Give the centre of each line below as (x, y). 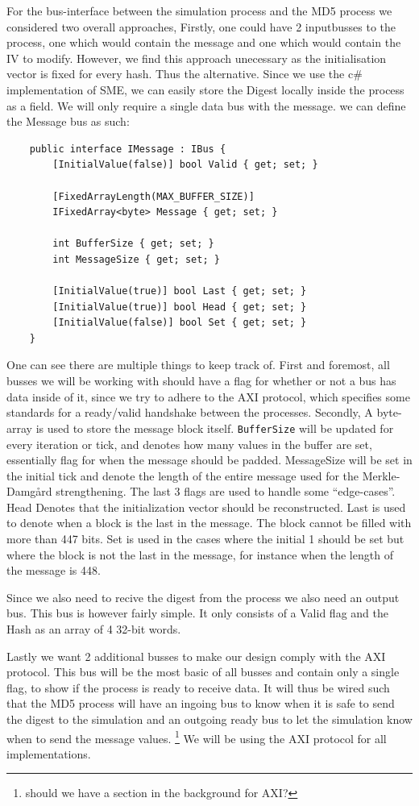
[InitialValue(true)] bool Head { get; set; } (180, 307)
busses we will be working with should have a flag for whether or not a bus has (201, 381)
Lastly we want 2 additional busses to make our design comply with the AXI (196, 656)
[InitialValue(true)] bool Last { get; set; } (180, 291)
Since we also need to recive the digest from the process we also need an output (203, 597)
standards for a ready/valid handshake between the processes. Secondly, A (190, 412)
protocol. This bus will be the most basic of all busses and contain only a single (203, 672)
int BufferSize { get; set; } (133, 244)
